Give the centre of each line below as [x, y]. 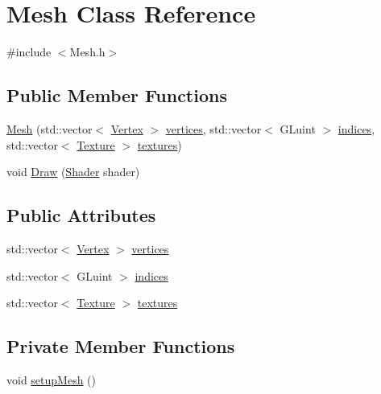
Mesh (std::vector [50, 128]
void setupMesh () [52, 379]
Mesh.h [87, 52]
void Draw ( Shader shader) [73, 172]
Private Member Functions [121, 346]
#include [29, 52]
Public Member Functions [117, 95]
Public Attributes [81, 215]
